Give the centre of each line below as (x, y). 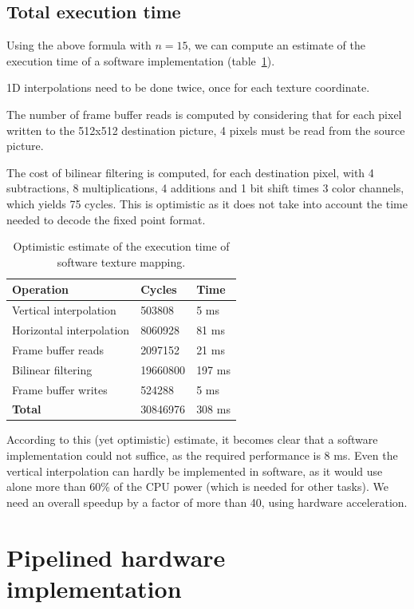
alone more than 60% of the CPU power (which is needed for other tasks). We (197, 486)
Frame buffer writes (60, 389)
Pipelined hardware (116, 557)
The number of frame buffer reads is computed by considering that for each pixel (204, 114)
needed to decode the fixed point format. (106, 219)
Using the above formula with (79, 45)
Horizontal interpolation (71, 330)
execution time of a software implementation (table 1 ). (141, 60)
